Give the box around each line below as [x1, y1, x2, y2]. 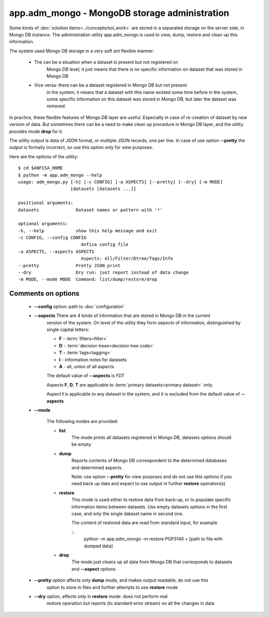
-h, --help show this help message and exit [18, 228, 157, 233]
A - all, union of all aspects [59, 363, 114, 369]
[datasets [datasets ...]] [70, 186, 136, 192]
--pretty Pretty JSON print [18, 263, 121, 268]
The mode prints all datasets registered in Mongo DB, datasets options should [71, 434, 232, 440]
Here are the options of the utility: [9, 153, 78, 159]
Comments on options [9, 289, 80, 298]
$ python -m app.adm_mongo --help [18, 172, 102, 178]
